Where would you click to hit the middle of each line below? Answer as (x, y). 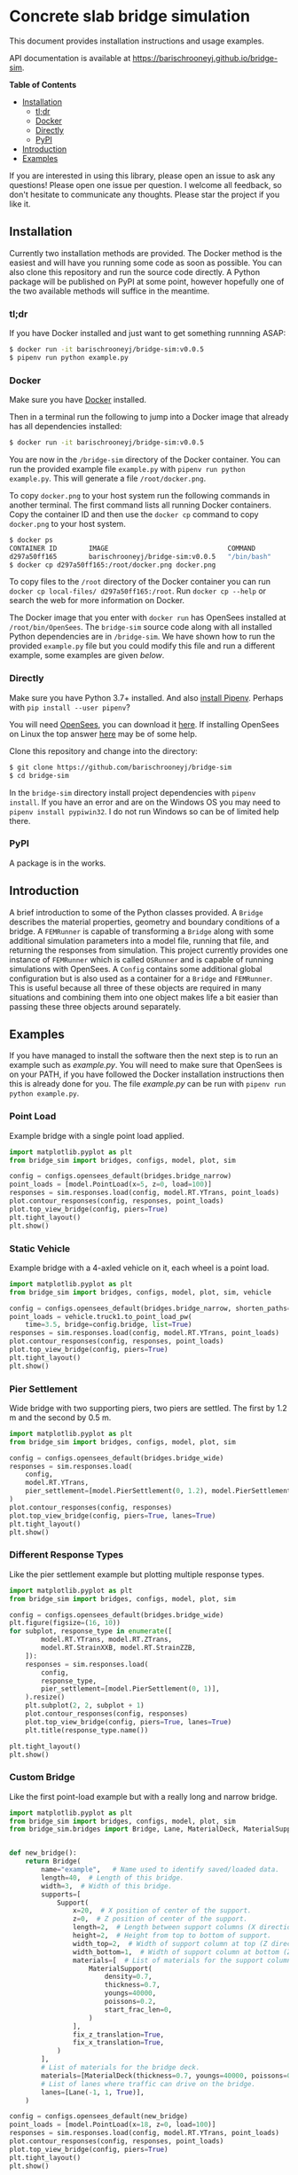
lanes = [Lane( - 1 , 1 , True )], (93, 2092)
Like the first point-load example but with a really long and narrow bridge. (143, 1796)
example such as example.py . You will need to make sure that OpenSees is (146, 1065)
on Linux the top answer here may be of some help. (103, 734)
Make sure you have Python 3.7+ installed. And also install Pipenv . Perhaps (146, 697)
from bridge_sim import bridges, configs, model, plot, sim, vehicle (141, 1292)
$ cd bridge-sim (39, 775)
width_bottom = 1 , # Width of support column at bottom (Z (182, 1952)
